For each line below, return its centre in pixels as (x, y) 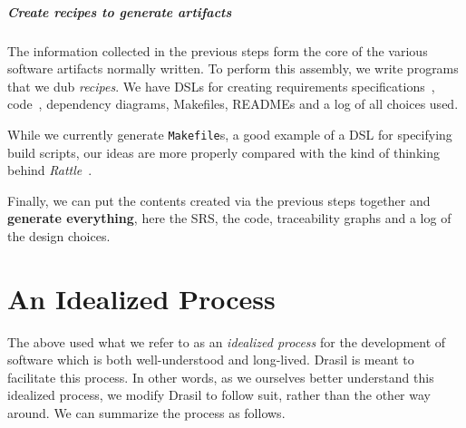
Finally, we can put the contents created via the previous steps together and (219, 200)
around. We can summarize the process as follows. (146, 413)
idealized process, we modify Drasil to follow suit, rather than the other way (219, 395)
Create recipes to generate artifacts (120, 11)
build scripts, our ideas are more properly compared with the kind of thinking (223, 152)
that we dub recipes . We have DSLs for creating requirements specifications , (221, 86)
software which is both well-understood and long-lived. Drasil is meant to (211, 360)
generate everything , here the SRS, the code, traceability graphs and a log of (229, 218)
